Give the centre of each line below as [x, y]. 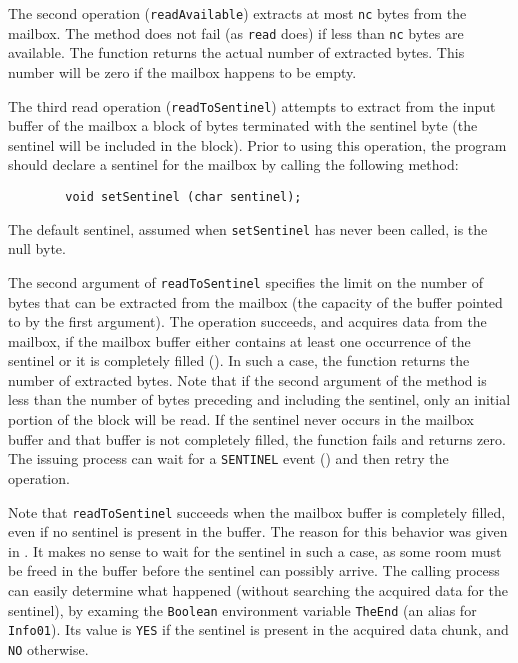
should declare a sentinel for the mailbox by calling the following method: [233, 164]
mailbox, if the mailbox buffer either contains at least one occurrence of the [239, 340]
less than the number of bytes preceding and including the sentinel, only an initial [259, 399]
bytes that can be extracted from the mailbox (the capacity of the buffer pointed [255, 301]
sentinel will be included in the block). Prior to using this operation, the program [257, 144]
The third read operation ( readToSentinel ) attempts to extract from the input [252, 105]
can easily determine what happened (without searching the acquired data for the [258, 589]
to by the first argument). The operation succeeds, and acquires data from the [247, 321]
